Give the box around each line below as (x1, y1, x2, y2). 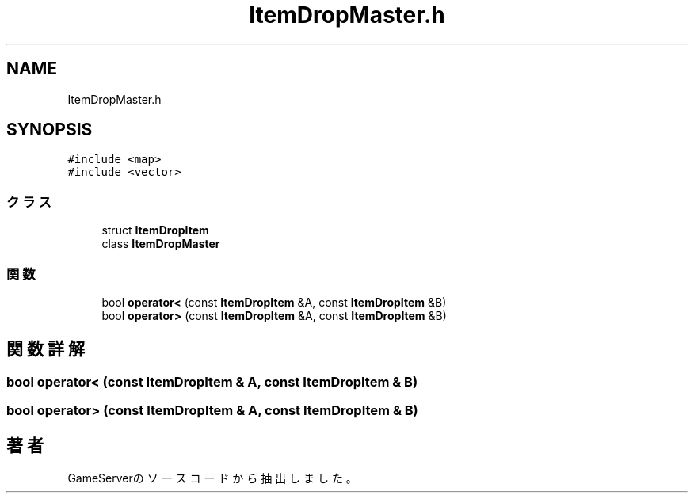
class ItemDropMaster (101, 237, 220, 251)
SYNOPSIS (6, 120, 93, 140)
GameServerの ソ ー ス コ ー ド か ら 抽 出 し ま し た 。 (67, 471, 357, 485)
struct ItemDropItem (101, 223, 209, 238)
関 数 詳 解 (6, 339, 85, 360)
